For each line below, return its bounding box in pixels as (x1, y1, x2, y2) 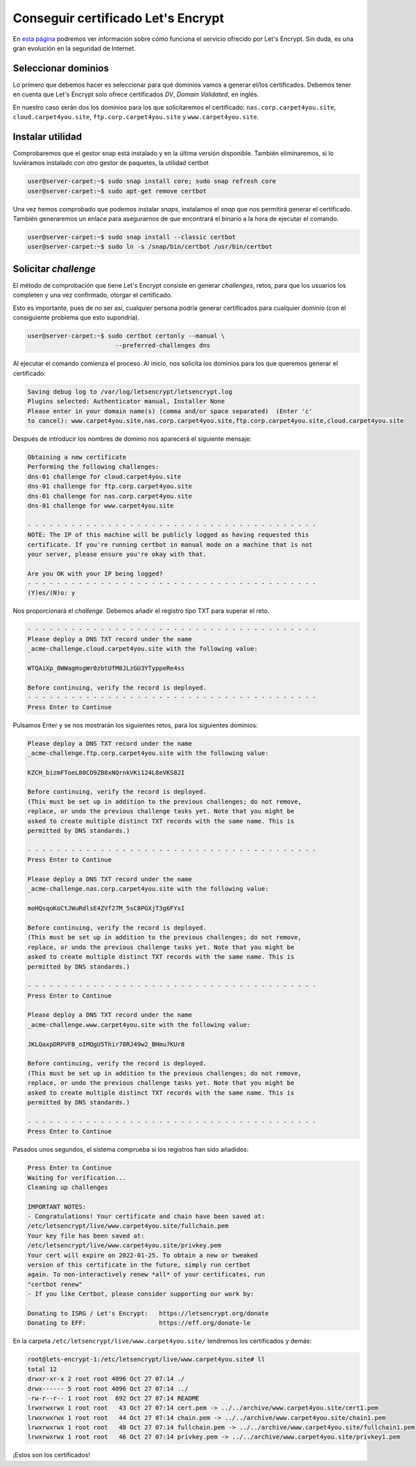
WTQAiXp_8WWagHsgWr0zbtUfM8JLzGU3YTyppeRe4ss (27, 664, 185, 672)
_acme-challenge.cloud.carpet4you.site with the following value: (27, 645, 258, 653)
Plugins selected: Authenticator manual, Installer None (27, 397, 225, 406)
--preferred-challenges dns (114, 342, 211, 349)
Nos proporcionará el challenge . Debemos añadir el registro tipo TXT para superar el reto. (12, 607, 270, 615)
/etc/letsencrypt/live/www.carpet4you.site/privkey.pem (27, 1242, 222, 1249)
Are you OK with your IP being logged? (27, 569, 163, 578)
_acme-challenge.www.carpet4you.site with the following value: (27, 1021, 251, 1029)
